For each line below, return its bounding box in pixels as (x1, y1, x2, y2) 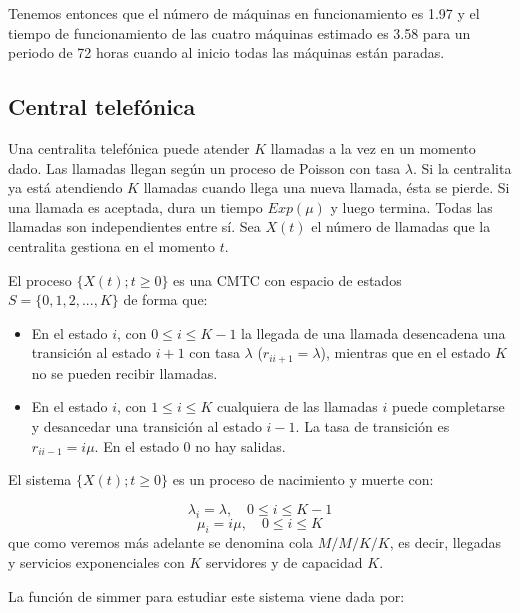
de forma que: (123, 289, 208, 310)
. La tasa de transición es (295, 415, 450, 436)
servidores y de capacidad (206, 551, 363, 572)
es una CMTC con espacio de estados (173, 269, 402, 290)
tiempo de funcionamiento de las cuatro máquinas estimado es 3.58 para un (8, 22, 471, 43)
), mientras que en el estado (320, 342, 491, 363)
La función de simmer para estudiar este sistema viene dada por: (8, 585, 405, 606)
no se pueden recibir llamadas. (31, 362, 218, 383)
